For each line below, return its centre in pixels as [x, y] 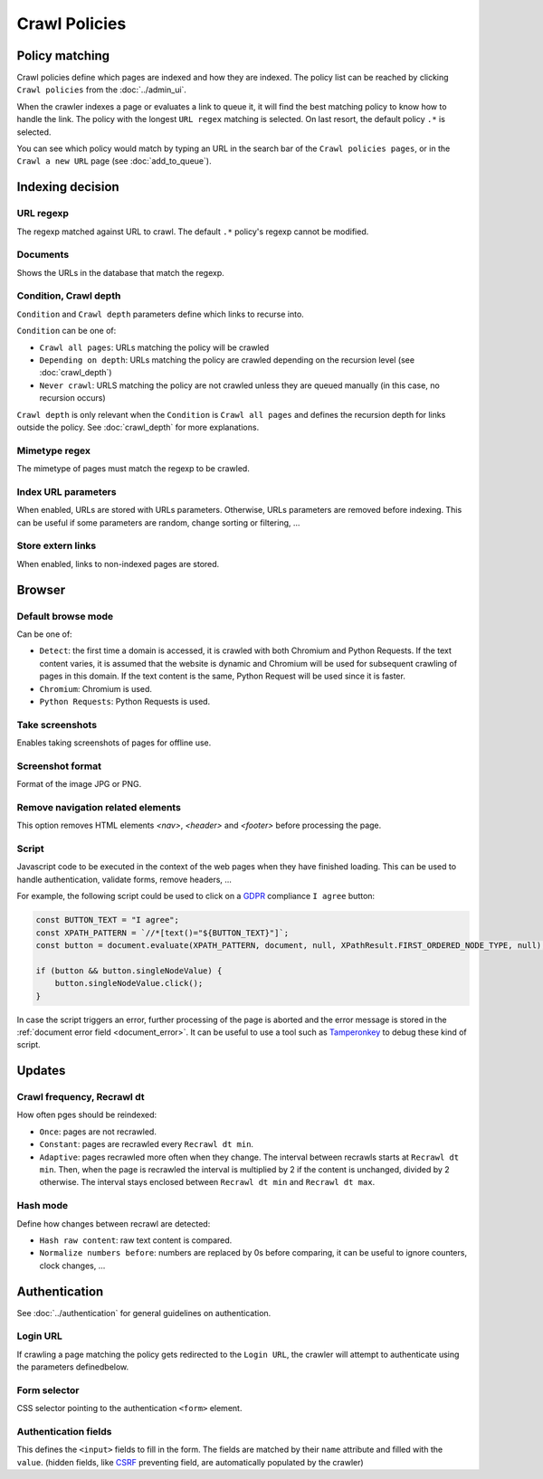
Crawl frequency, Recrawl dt [81, 1097]
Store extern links [57, 545]
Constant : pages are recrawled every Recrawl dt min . [146, 1144]
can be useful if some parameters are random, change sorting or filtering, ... [158, 522]
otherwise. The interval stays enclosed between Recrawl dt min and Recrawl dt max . [207, 1182]
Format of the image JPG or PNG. [79, 784]
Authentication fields [64, 1432]
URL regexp [43, 213]
